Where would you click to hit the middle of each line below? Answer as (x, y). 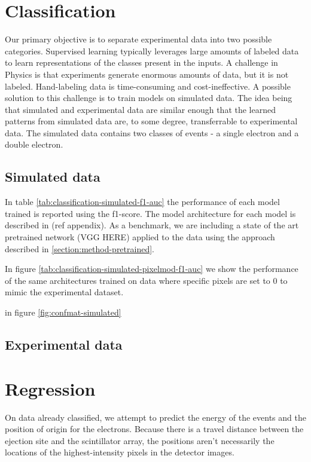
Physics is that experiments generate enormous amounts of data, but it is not (147, 74)
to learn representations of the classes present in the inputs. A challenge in (141, 62)
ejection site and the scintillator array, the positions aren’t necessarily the (140, 440)
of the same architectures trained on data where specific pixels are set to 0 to (146, 280)
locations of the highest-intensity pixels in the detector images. (120, 452)
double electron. (34, 144)
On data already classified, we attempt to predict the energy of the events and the (155, 417)
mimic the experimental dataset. (64, 292)
